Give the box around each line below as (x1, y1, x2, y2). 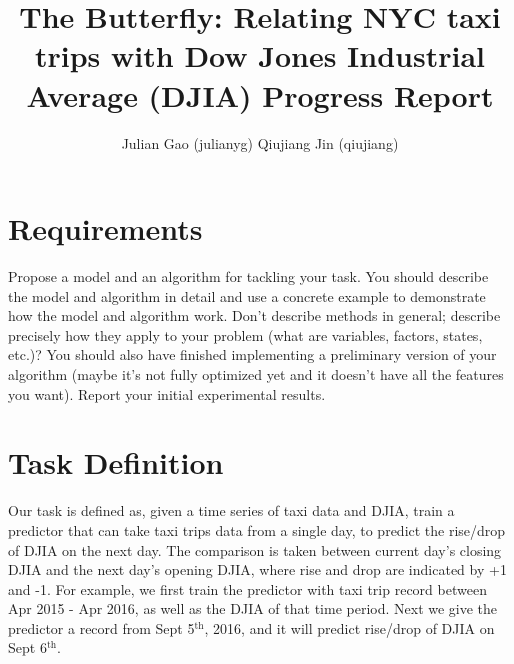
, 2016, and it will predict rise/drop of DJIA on (204, 617, 495, 638)
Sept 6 (8, 637, 47, 658)
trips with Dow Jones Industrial (35, 35, 485, 76)
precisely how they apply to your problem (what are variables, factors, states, (8, 324, 483, 345)
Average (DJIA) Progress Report (26, 74, 494, 115)
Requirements (8, 208, 203, 249)
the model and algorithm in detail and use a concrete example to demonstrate (8, 285, 486, 306)
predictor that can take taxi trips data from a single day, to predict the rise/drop (8, 519, 506, 540)
